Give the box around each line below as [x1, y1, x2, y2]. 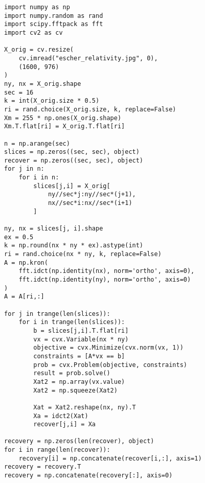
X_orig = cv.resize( [4, 46, 74, 54]
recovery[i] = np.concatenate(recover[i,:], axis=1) [18, 454, 202, 462]
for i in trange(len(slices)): [18, 318, 125, 326]
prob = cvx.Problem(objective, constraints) [33, 361, 187, 369]
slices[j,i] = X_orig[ [33, 182, 110, 190]
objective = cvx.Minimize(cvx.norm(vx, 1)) [33, 344, 184, 352]
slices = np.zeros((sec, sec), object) [4, 148, 140, 156]
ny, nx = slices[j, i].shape [4, 225, 103, 233]
